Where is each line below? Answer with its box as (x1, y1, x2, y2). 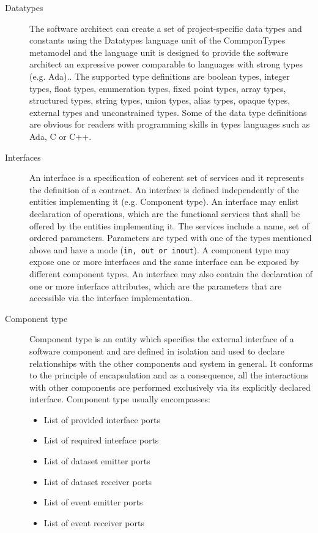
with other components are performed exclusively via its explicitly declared (29, 380, 311, 393)
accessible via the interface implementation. (29, 291, 193, 304)
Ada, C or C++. (29, 129, 92, 142)
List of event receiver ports (43, 516, 144, 529)
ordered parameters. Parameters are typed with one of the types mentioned (29, 231, 312, 244)
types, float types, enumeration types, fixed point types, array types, (29, 82, 286, 94)
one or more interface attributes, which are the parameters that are (29, 279, 282, 292)
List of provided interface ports (43, 413, 161, 426)
